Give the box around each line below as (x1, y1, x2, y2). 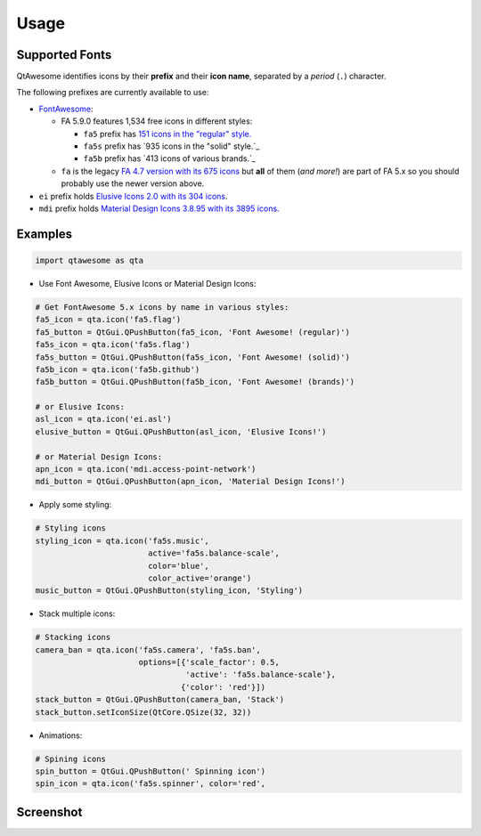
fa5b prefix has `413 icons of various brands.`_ (83, 153, 256, 164)
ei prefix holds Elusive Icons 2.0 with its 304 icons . (38, 191, 228, 201)
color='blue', (147, 561, 209, 571)
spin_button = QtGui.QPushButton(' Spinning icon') (35, 767, 266, 776)
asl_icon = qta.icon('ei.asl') (35, 414, 173, 425)
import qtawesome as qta (35, 255, 144, 265)
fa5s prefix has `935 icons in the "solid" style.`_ (83, 141, 260, 151)
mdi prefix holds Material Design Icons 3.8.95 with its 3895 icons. (38, 203, 280, 214)
